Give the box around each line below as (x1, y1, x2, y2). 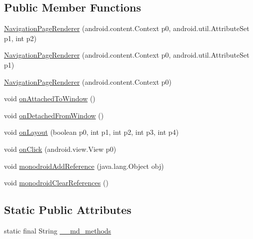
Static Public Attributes (4, 202, 131, 217)
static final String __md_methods (4, 225, 111, 235)
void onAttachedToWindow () (4, 93, 95, 104)
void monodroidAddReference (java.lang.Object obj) (4, 160, 164, 171)
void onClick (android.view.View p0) (4, 143, 116, 154)
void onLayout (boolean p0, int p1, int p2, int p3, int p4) (4, 127, 179, 137)
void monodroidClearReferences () (4, 177, 108, 188)
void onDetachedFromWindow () (4, 110, 104, 120)
